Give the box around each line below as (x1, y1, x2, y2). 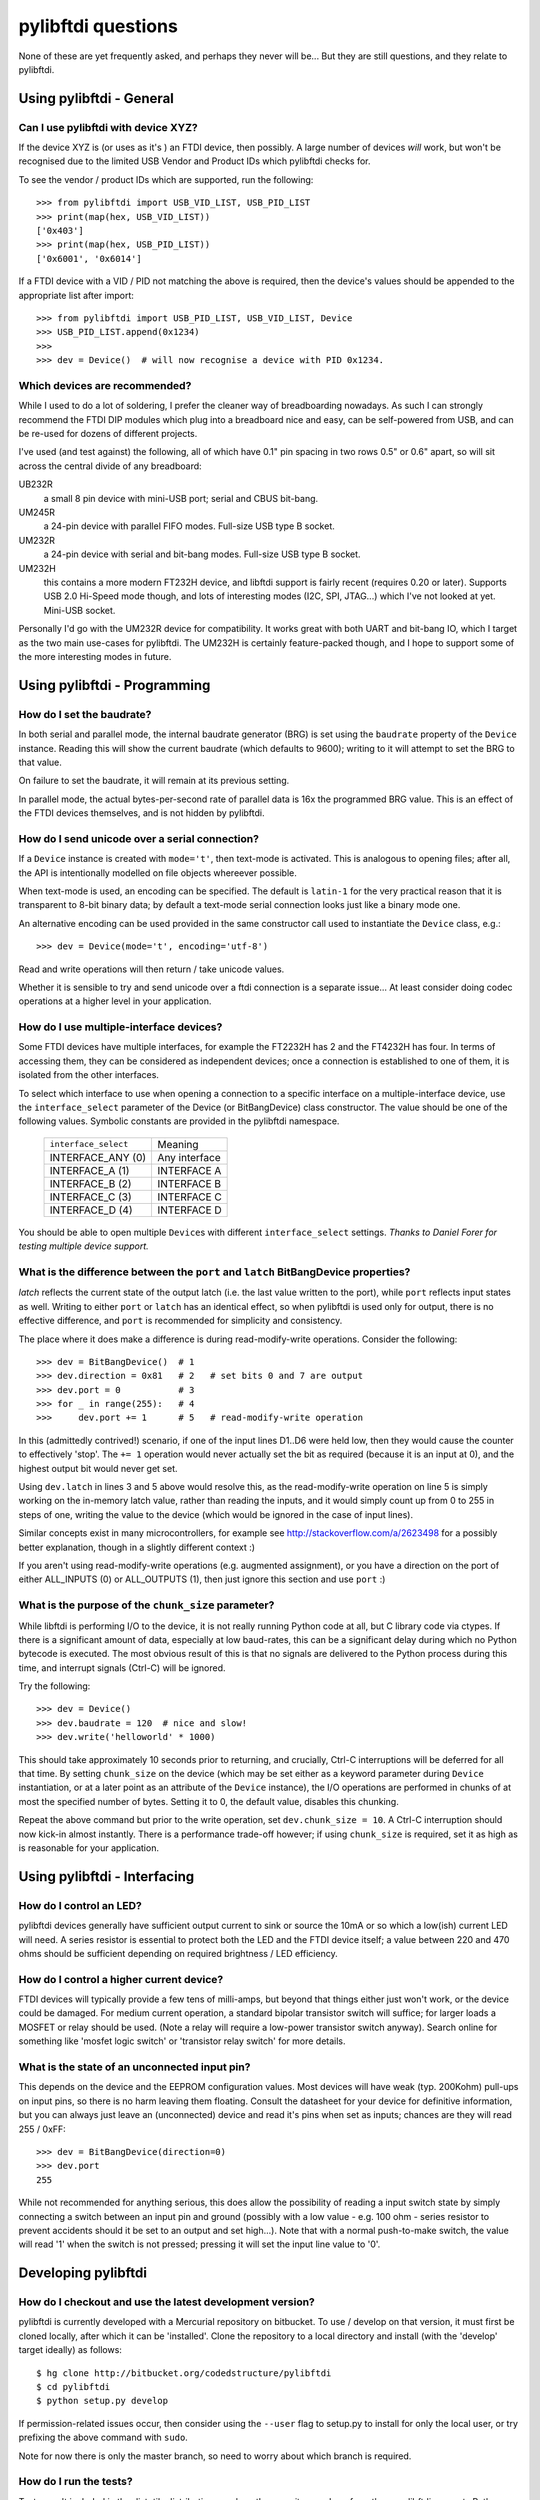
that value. (18, 756, 62, 768)
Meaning (157, 1137, 199, 1151)
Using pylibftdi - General (18, 90, 175, 107)
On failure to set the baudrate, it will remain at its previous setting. (18, 775, 290, 787)
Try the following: (18, 1680, 91, 1692)
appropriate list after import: (18, 289, 135, 301)
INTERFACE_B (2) (49, 1176, 132, 1190)
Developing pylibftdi (18, 2265, 147, 2282)
